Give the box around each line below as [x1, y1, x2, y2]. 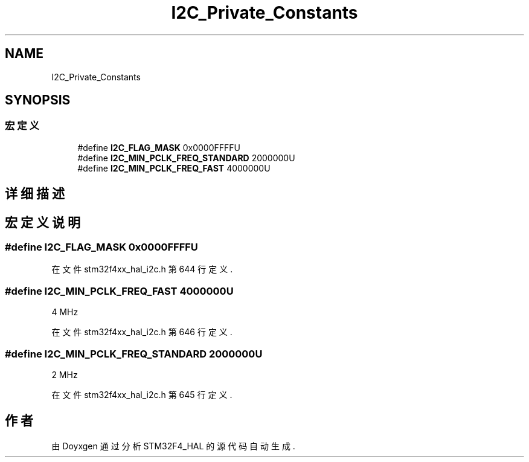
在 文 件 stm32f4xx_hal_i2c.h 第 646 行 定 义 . [51, 327, 232, 338]
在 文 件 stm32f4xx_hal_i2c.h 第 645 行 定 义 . [51, 389, 232, 400]
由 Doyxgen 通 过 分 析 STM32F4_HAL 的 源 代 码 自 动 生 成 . [51, 440, 295, 451]
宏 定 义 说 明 [5, 214, 80, 230]
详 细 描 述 [5, 186, 65, 202]
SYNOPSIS [5, 92, 71, 108]
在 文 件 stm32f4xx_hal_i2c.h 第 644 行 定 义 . [51, 264, 233, 275]
